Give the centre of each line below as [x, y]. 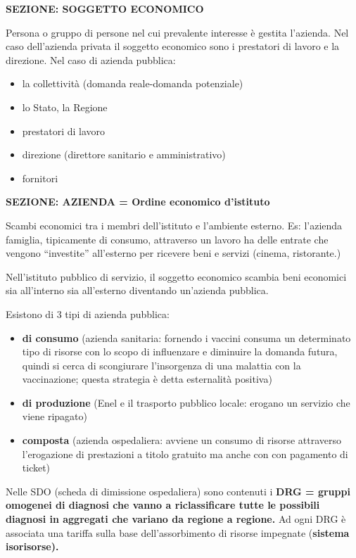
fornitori [40, 178]
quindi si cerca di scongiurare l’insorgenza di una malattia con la [161, 365]
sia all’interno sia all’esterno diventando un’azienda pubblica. [137, 290]
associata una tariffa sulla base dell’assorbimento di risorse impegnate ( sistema [178, 532]
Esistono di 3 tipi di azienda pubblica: [88, 313]
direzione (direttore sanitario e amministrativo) [124, 154]
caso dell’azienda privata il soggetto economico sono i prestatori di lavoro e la [173, 46]
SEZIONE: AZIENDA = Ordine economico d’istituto [138, 202]
